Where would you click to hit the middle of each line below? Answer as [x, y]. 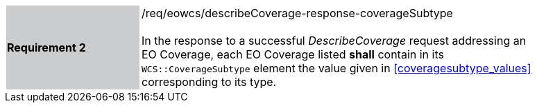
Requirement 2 [46, 47]
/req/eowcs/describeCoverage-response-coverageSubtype [297, 13]
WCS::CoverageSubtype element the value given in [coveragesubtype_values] [336, 68]
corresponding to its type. [209, 82]
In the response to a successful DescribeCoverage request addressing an [334, 41]
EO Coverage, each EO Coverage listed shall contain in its [293, 54]
